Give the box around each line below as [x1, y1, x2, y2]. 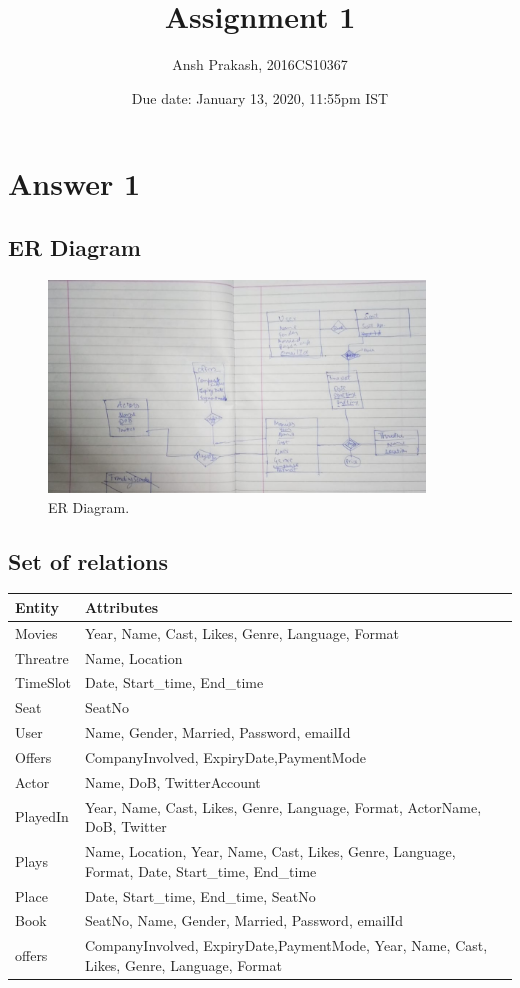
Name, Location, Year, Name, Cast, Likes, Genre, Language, [85, 841, 456, 862]
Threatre [15, 647, 69, 668]
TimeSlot [15, 672, 71, 693]
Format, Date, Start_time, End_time [85, 860, 317, 881]
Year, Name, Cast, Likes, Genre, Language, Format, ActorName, [85, 796, 482, 817]
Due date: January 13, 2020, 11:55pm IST [131, 87, 389, 108]
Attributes [85, 596, 159, 617]
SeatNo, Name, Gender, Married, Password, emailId [85, 910, 403, 931]
